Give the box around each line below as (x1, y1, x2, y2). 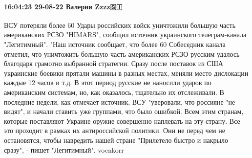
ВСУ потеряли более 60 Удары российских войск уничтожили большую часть (4, 20, 236, 30)
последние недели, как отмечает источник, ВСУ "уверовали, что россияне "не (4, 96, 235, 107)
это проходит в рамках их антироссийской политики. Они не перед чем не (4, 125, 226, 135)
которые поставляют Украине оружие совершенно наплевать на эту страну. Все (4, 115, 240, 126)
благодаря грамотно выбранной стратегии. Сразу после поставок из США (4, 58, 223, 68)
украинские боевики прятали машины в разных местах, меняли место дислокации (4, 68, 249, 78)
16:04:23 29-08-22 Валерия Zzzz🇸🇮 (4, 1, 123, 11)
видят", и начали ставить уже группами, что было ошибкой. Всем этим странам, (4, 106, 244, 116)
